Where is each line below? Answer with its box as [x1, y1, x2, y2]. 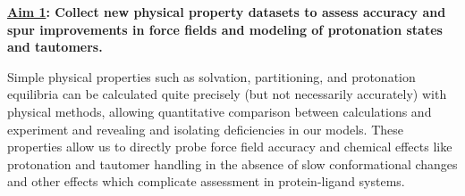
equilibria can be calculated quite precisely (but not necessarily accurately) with [7, 85, 447, 103]
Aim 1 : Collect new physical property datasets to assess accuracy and [7, 3, 446, 20]
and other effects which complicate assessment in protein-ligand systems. [7, 172, 405, 191]
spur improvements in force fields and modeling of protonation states [7, 20, 443, 38]
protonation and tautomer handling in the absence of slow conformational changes [7, 154, 458, 173]
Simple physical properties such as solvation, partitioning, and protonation [7, 67, 416, 86]
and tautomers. [7, 37, 103, 56]
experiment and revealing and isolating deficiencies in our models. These [7, 119, 403, 138]
